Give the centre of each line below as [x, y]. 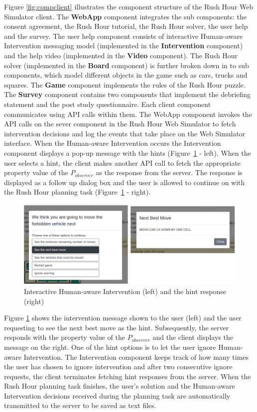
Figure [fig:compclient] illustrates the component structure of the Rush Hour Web [129, 6]
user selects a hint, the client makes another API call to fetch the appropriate [123, 162]
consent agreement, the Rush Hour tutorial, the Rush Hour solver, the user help [126, 26]
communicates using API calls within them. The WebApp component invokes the [128, 114]
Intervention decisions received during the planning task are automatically [117, 395]
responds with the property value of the [64, 337]
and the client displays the [193, 337]
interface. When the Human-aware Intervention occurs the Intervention [113, 143]
